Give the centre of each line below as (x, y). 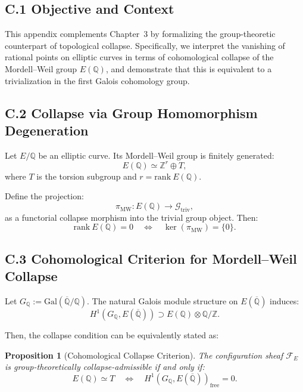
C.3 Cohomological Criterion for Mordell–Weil (151, 258)
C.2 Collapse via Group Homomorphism (131, 112)
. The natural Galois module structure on (163, 301)
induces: (285, 301)
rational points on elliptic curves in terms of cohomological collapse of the (139, 57)
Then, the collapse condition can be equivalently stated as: (112, 335)
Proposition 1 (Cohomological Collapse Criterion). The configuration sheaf (144, 355)
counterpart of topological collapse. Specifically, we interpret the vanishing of (145, 45)
